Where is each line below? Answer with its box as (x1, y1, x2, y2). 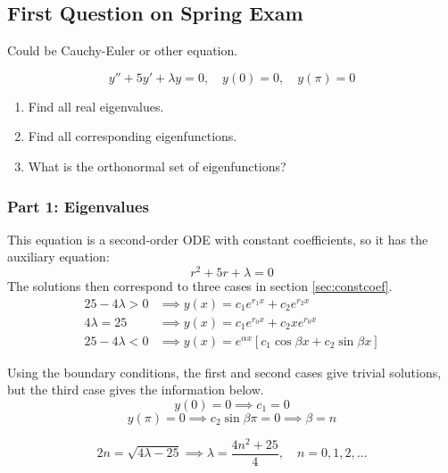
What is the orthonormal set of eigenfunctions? (28, 156, 286, 175)
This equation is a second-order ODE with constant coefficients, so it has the (7, 229, 428, 248)
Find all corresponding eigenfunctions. (28, 127, 237, 145)
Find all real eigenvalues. (28, 96, 164, 115)
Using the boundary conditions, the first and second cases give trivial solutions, (7, 362, 442, 381)
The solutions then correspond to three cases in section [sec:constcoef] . (7, 277, 393, 295)
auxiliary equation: (7, 247, 110, 266)
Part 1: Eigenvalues (7, 195, 149, 217)
